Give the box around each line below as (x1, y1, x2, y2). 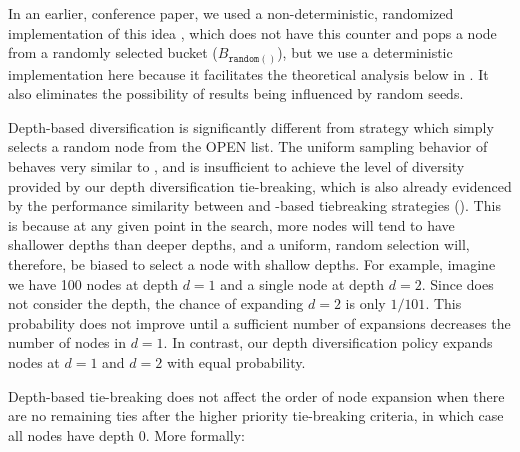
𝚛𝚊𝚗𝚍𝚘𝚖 (228, 53, 260, 64)
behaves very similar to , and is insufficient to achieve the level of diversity (8, 156, 465, 177)
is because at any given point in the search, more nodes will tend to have (8, 214, 455, 235)
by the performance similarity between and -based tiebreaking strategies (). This (8, 195, 501, 216)
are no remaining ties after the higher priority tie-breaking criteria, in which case (8, 405, 504, 426)
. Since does (421, 273, 494, 294)
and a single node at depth (220, 273, 385, 294)
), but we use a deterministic (277, 42, 453, 63)
